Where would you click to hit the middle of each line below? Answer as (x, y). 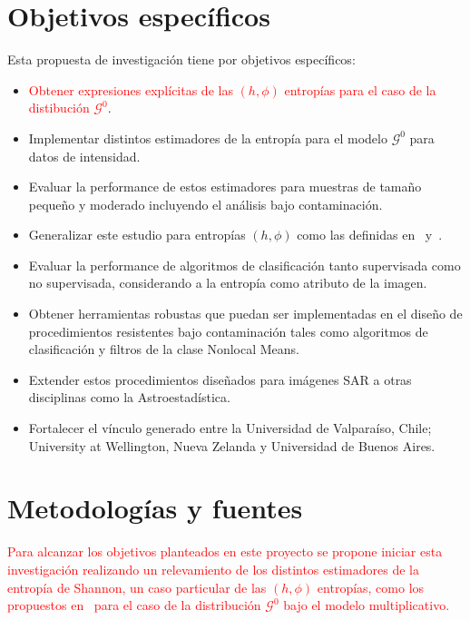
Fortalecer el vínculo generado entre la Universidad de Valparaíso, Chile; (230, 428)
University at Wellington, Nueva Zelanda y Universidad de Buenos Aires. (232, 445)
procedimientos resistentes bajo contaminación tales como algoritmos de (228, 331)
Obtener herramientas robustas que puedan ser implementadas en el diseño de (245, 314)
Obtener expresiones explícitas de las (131, 89)
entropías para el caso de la (360, 89)
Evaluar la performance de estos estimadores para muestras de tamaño (225, 187)
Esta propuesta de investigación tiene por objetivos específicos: (181, 59)
